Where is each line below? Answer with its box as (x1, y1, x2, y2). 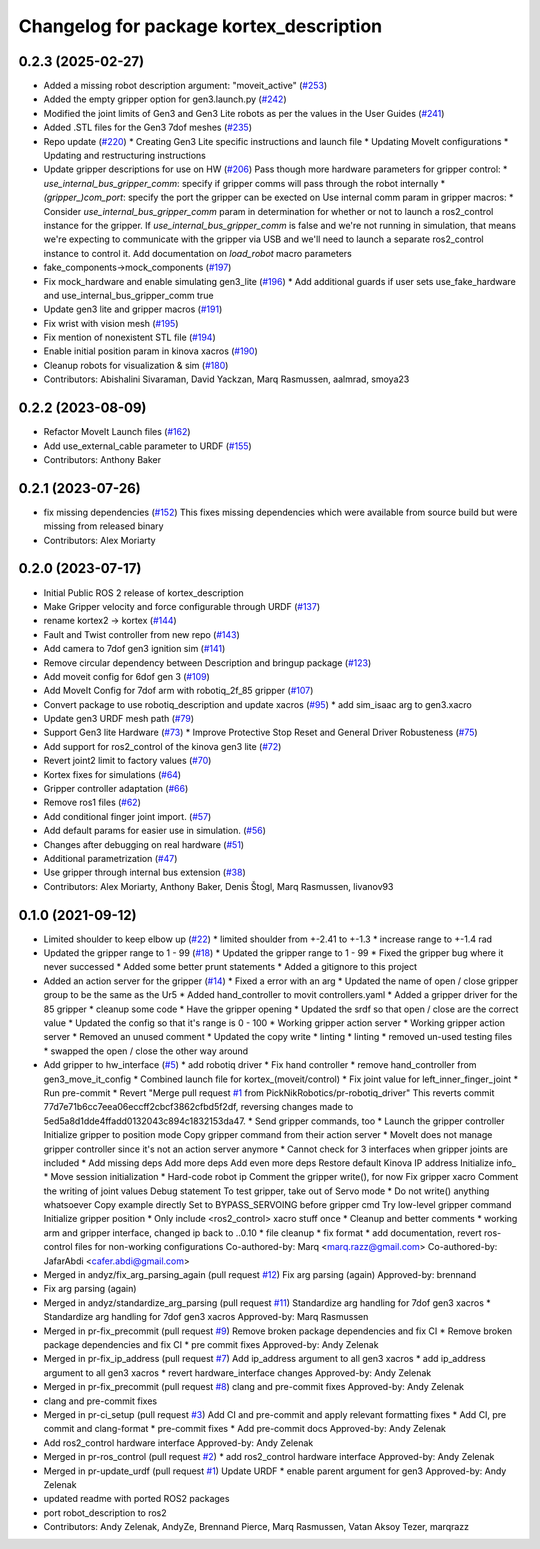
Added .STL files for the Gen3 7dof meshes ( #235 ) (43, 121, 253, 134)
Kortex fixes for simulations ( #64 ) (43, 768, 182, 780)
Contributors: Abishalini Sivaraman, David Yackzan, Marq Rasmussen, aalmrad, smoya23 (43, 373, 410, 385)
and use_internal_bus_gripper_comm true (43, 289, 214, 301)
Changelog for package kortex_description (18, 15, 383, 37)
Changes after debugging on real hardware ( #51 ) (43, 838, 245, 850)
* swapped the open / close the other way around (43, 1045, 249, 1057)
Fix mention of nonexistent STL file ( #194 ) (43, 331, 217, 344)
